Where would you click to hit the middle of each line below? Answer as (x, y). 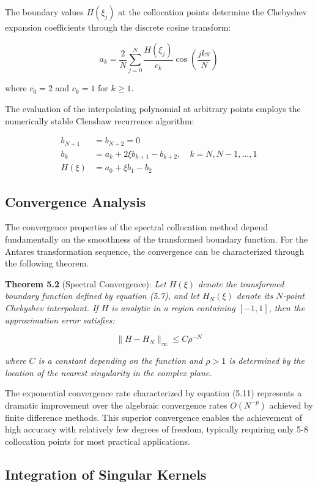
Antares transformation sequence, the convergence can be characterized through (155, 251)
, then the (287, 307)
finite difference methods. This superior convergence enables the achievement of (154, 417)
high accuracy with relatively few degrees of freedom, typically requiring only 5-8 (157, 429)
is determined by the (267, 360)
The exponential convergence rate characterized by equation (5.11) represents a (153, 393)
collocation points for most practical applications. (98, 441)
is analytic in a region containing (173, 307)
